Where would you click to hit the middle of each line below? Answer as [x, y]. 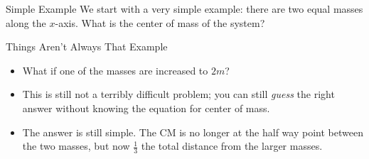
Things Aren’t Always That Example [87, 46]
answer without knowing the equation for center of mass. [146, 108]
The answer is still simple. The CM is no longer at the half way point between [193, 132]
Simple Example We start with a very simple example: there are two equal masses [184, 9]
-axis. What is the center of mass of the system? [160, 22]
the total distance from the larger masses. [232, 146]
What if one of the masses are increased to [115, 70]
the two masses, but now [76, 146]
